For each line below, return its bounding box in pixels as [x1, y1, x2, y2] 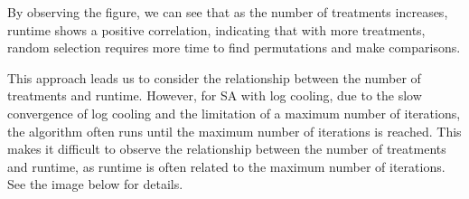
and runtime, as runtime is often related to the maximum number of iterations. [7, 156, 446, 175]
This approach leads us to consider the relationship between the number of [7, 68, 421, 87]
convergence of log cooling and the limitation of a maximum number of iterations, [7, 103, 461, 122]
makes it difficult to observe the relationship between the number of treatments [7, 139, 446, 158]
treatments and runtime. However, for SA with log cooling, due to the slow [7, 86, 422, 105]
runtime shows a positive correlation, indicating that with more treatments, [7, 20, 426, 39]
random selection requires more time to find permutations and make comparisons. [7, 38, 461, 57]
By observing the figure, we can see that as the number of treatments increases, [7, 3, 448, 21]
